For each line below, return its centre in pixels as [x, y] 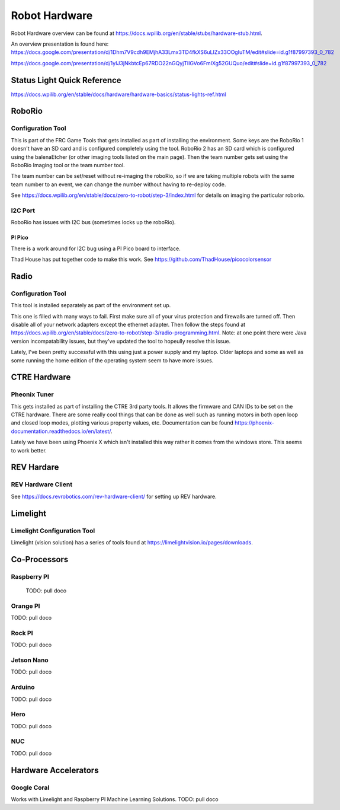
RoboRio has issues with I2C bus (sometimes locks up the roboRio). [93, 222]
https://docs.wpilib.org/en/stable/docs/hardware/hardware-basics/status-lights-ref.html [118, 94]
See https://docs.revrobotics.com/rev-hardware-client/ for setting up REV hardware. [114, 496]
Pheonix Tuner [33, 394]
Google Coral [30, 787]
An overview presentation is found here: [60, 44]
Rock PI [22, 633]
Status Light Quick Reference [66, 80]
